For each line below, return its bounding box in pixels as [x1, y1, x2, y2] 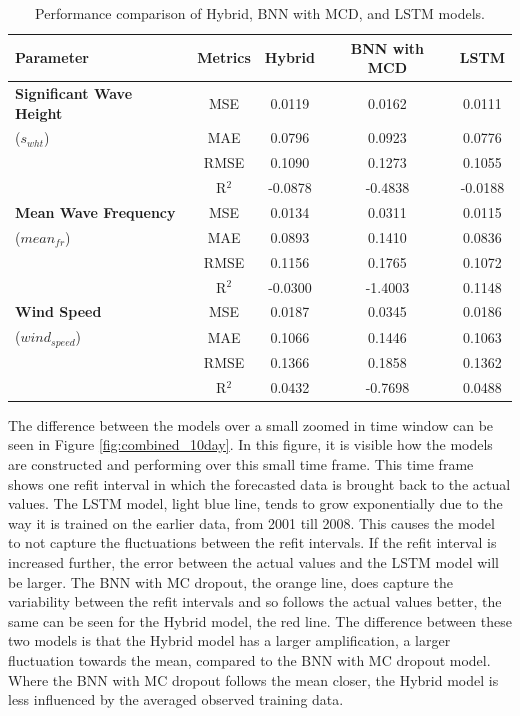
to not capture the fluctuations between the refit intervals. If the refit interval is [8, 532, 497, 553]
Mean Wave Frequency [15, 202, 176, 222]
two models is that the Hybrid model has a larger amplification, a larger [8, 630, 451, 651]
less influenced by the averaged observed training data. [8, 689, 344, 710]
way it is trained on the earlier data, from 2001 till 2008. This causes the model [8, 512, 495, 533]
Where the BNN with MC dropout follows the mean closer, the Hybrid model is [8, 669, 499, 690]
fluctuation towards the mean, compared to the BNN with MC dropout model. [8, 649, 491, 670]
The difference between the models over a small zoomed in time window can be [8, 414, 494, 435]
